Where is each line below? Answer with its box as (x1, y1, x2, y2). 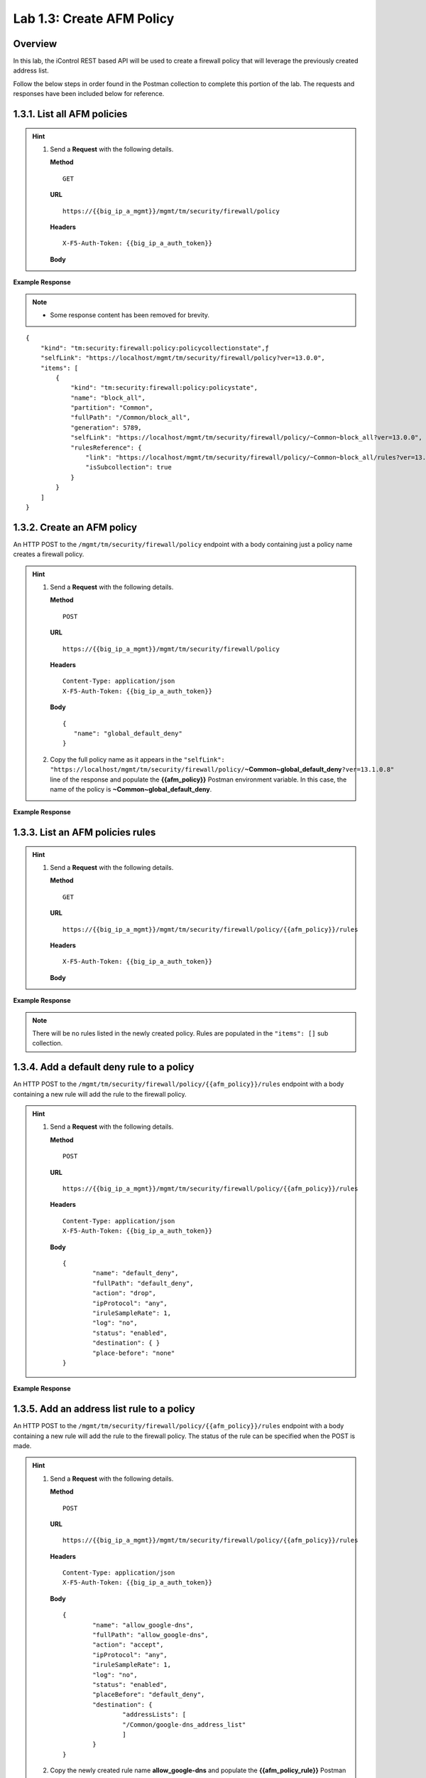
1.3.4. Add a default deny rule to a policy (13, 1061, 195, 1073)
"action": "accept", (92, 1641, 164, 1649)
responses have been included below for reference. (13, 90, 165, 98)
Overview (13, 38, 58, 50)
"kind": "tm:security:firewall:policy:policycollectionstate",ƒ (40, 344, 269, 352)
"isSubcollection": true (85, 463, 172, 472)
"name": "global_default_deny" (73, 729, 182, 738)
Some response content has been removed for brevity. (50, 310, 209, 319)
